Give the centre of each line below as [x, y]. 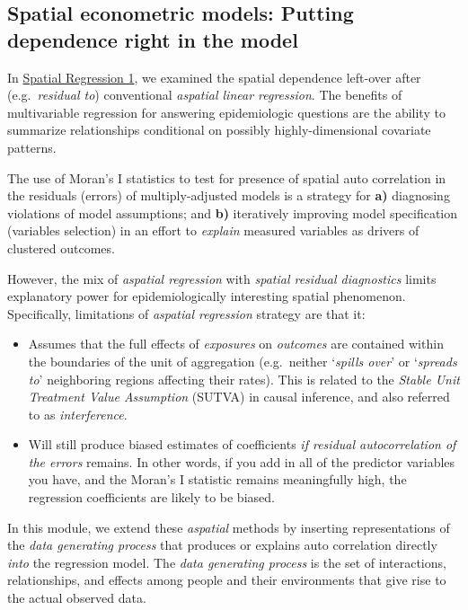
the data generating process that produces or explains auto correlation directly [222, 545]
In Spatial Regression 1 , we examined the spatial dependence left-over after [214, 77]
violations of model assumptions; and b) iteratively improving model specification [233, 212]
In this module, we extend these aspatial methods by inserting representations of [229, 527]
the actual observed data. [77, 598]
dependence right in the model [153, 39]
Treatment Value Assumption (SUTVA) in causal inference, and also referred [239, 397]
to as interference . [78, 414]
